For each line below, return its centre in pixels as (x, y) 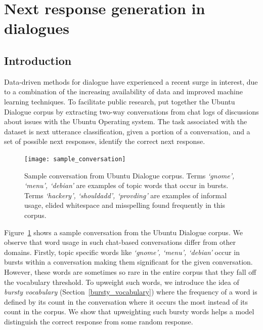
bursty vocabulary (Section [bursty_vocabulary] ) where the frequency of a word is (131, 292)
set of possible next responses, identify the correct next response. (105, 141)
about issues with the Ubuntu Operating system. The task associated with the (126, 121)
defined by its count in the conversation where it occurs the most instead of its (126, 301)
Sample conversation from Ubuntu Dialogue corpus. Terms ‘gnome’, (129, 175)
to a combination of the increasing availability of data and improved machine (123, 91)
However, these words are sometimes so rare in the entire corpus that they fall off (130, 271)
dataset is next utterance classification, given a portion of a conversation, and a (127, 131)
